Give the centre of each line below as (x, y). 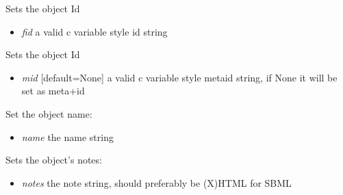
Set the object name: (49, 113)
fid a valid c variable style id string (94, 31)
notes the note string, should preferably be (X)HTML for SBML (156, 182)
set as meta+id (53, 91)
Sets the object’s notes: (54, 160)
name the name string (67, 136)
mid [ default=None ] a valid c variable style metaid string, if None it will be (179, 77)
